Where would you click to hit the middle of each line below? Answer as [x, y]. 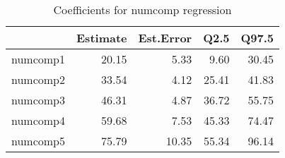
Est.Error [165, 38]
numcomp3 [39, 100]
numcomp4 [39, 120]
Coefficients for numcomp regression [142, 10]
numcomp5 [39, 141]
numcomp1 [39, 59]
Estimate [102, 38]
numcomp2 [39, 79]
